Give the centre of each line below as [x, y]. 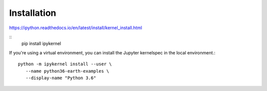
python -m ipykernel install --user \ [65, 64]
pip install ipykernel [41, 44]
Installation [33, 13]
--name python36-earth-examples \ [67, 71]
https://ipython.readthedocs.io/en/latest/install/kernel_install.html [76, 28]
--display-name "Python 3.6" [61, 78]
